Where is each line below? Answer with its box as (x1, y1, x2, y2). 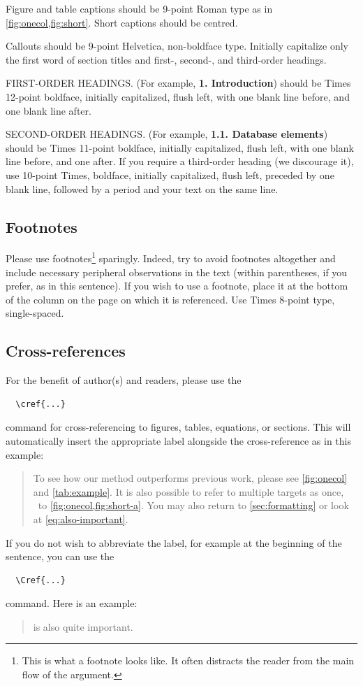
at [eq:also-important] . (33, 511, 128, 526)
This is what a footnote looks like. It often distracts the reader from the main (22, 653, 355, 668)
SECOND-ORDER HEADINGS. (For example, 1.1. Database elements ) (6, 127, 328, 141)
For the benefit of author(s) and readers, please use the (6, 373, 242, 387)
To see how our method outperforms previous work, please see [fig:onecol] (33, 471, 348, 485)
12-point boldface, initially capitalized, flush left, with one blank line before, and (6, 89, 350, 103)
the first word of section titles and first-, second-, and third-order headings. (6, 52, 327, 66)
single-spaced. (6, 306, 64, 320)
